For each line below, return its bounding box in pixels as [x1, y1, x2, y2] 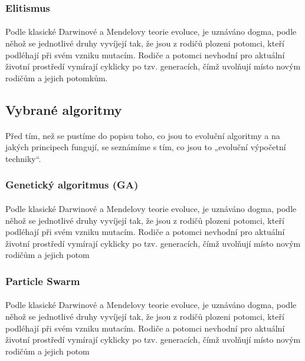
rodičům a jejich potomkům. [5, 71, 108, 84]
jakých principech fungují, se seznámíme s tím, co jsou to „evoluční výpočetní [5, 141, 286, 153]
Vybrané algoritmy [5, 100, 122, 118]
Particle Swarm [5, 273, 80, 288]
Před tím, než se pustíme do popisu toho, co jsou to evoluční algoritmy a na [5, 129, 280, 141]
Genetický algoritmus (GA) [5, 177, 139, 192]
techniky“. [5, 152, 41, 164]
